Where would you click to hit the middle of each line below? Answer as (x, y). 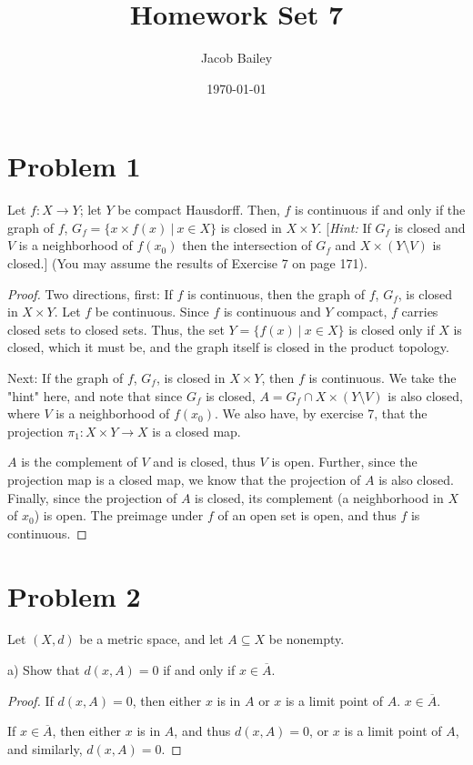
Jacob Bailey (236, 58)
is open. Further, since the (344, 462)
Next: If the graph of (65, 377)
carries (420, 312)
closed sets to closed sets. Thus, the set (116, 329)
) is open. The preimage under (119, 515)
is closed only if (392, 329)
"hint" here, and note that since (95, 395)
